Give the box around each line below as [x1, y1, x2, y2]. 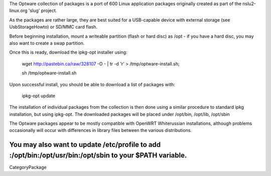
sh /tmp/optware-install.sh [22, 70, 77, 76]
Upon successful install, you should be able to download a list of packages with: [9, 81, 175, 87]
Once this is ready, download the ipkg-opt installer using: [9, 49, 127, 55]
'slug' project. [28, 8, 57, 14]
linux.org [9, 8, 28, 14]
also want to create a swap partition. [9, 40, 85, 46]
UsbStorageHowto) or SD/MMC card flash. [9, 24, 98, 30]
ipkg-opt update [22, 93, 55, 99]
